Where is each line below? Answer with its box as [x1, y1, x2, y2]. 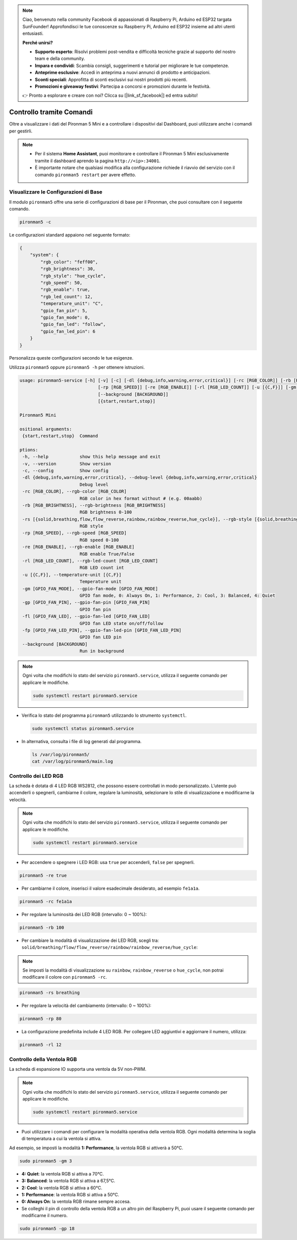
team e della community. [35, 56, 85, 62]
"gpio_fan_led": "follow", [40, 321, 106, 327]
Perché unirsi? [22, 40, 53, 46]
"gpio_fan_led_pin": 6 [40, 328, 96, 334]
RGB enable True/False [79, 551, 135, 557]
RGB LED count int [79, 565, 124, 570]
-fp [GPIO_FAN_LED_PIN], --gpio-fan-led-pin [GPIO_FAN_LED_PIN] [22, 627, 182, 633]
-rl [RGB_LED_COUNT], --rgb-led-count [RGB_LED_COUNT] [22, 558, 158, 564]
